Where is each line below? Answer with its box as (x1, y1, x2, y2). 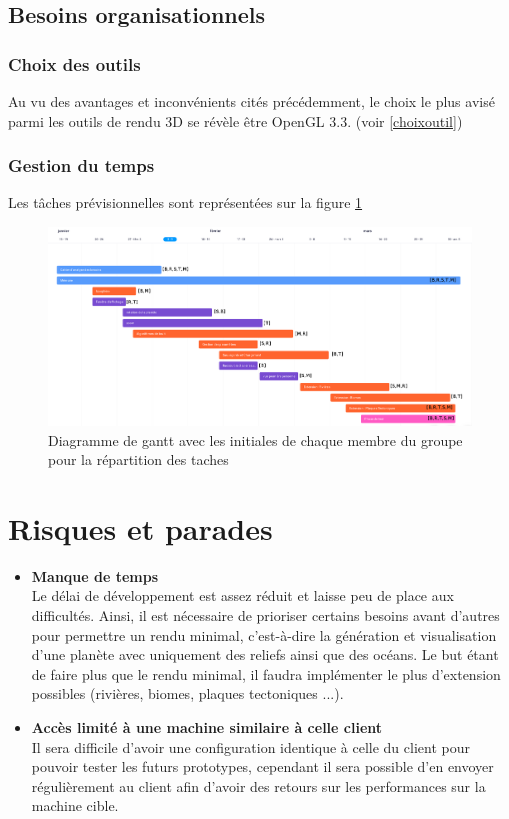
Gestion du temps (8, 153, 155, 178)
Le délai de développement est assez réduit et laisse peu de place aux (31, 585, 454, 606)
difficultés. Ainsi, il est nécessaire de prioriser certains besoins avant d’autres (31, 605, 500, 626)
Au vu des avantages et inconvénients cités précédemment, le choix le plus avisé (8, 91, 495, 111)
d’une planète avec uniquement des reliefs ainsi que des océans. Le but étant (31, 644, 499, 665)
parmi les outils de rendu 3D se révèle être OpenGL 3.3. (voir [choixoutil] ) (8, 110, 463, 131)
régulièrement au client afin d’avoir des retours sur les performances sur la (31, 775, 486, 796)
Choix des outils (8, 51, 141, 76)
